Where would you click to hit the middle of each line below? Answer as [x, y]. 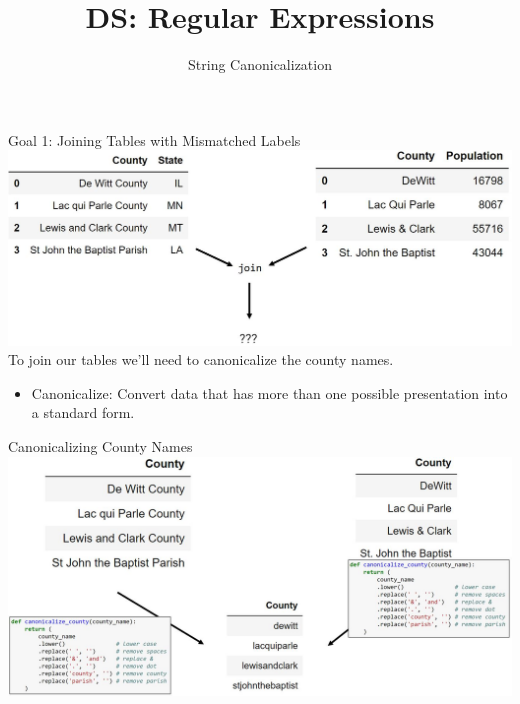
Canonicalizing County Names [100, 446]
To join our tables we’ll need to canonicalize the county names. [201, 359]
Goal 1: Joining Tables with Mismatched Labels [154, 139]
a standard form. [83, 412]
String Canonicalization [260, 64]
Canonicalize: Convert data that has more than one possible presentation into [269, 392]
